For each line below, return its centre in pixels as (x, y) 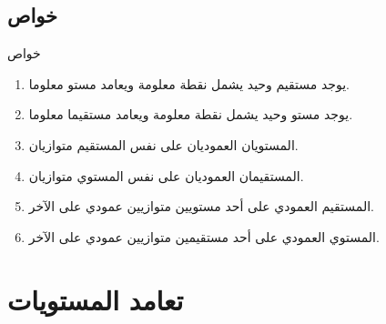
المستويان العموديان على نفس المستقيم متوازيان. (163, 144)
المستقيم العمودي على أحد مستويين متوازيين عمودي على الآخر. (201, 206)
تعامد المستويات (96, 299)
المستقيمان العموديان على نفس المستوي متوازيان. (166, 175)
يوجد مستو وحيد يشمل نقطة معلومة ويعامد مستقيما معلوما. (191, 114)
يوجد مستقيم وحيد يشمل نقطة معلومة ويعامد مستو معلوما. (189, 83)
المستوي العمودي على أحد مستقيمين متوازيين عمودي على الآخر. (204, 236)
